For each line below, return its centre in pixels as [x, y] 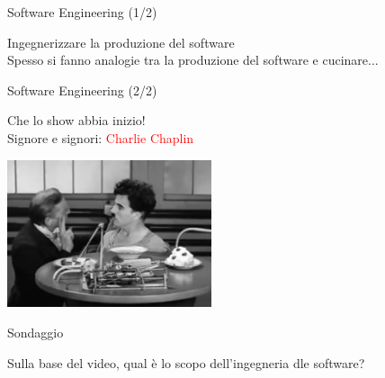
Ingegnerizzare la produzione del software [121, 42]
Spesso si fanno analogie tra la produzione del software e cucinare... [193, 60]
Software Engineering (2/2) [82, 90]
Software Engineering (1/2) [82, 12]
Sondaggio [36, 333]
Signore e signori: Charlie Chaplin [101, 137]
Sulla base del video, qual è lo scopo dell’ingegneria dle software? [186, 362]
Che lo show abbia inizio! [76, 120]
